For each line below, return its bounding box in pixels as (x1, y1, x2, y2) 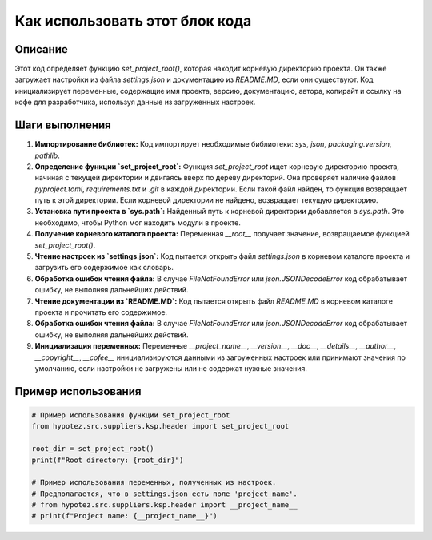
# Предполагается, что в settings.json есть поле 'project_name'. (31, 489, 298, 498)
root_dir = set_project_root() (31, 445, 155, 453)
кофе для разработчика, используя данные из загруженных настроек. (14, 97, 256, 107)
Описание (14, 42, 68, 56)
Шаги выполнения (14, 119, 111, 132)
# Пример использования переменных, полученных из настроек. (31, 478, 277, 487)
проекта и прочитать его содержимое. (34, 308, 168, 316)
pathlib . (34, 151, 60, 160)
